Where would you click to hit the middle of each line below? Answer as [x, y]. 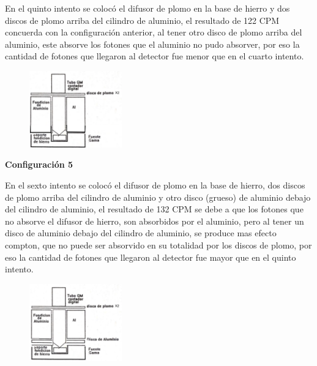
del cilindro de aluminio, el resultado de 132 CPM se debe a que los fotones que [154, 209]
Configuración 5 [39, 164]
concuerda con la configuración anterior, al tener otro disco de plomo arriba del [154, 32]
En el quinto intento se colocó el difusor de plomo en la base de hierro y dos [147, 8]
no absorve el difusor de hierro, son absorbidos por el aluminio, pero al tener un [155, 221]
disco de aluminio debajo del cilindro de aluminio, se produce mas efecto [141, 233]
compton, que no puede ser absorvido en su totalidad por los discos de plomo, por [158, 245]
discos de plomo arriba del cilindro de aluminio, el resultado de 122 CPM [142, 20]
